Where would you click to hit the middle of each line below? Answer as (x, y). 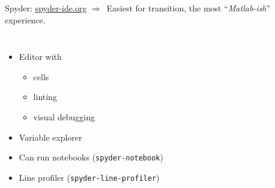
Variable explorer (50, 137)
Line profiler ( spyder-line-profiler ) (89, 177)
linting (45, 97)
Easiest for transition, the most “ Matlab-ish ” (189, 8)
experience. (25, 19)
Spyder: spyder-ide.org (46, 8)
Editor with (40, 57)
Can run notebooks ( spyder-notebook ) (91, 157)
